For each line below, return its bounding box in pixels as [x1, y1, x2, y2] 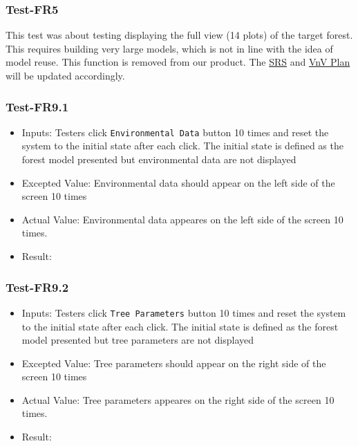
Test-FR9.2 [6, 278, 69, 295]
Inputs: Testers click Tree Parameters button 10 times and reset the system [21, 305, 346, 319]
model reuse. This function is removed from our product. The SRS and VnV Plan [6, 55, 350, 69]
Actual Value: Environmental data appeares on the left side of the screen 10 [21, 212, 343, 226]
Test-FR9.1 [6, 97, 69, 115]
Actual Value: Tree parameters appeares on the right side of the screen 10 [21, 392, 335, 407]
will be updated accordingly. [6, 68, 125, 82]
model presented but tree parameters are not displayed [21, 333, 254, 347]
